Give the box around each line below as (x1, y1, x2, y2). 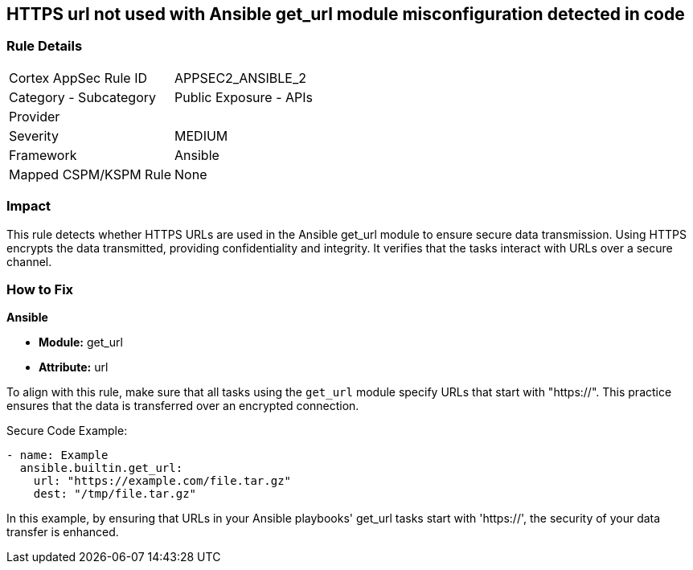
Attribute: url (39, 360, 109, 375)
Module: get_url (39, 335, 123, 350)
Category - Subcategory (9, 88, 156, 105)
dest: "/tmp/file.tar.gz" (33, 487, 197, 501)
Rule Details (6, 38, 83, 55)
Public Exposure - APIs (174, 88, 313, 105)
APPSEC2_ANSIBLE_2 (174, 69, 306, 86)
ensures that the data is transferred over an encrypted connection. (6, 399, 359, 413)
